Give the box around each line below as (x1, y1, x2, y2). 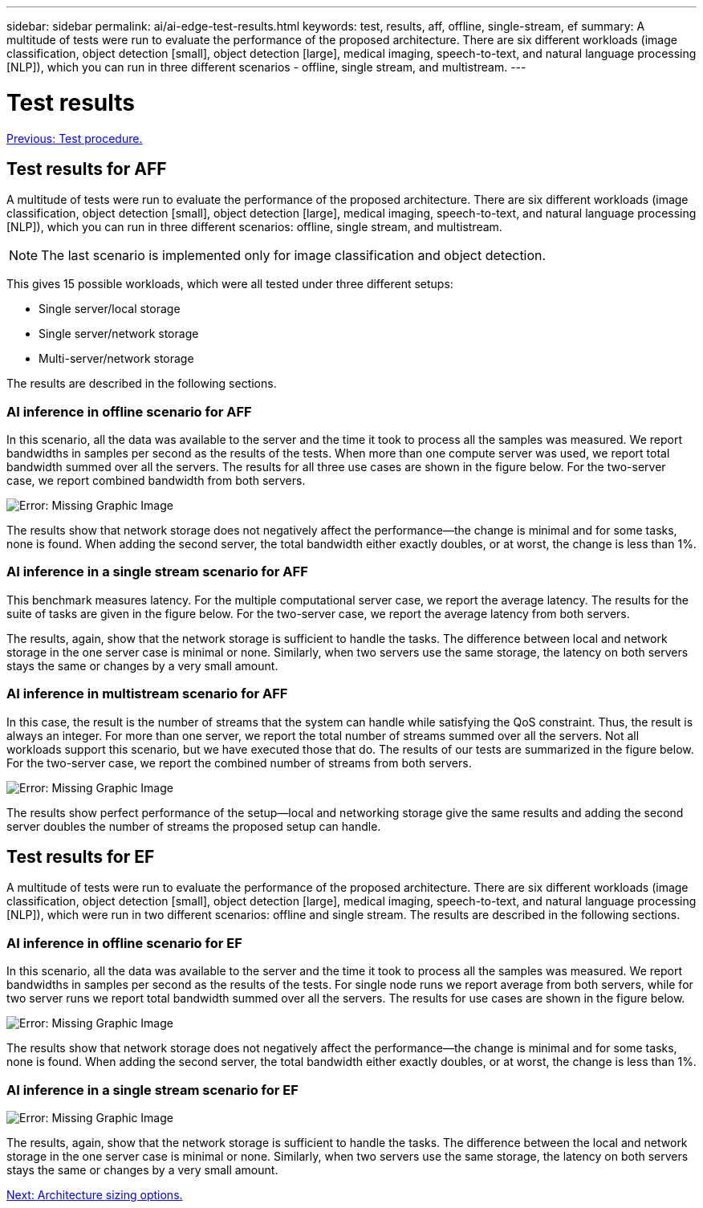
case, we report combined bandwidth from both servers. (6, 474, 306, 488)
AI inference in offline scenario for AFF (6, 403, 252, 420)
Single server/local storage (39, 302, 181, 316)
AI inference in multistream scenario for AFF (6, 685, 288, 702)
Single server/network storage (39, 327, 199, 341)
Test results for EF (6, 847, 155, 868)
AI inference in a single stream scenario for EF (6, 1081, 299, 1098)
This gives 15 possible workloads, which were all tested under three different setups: (6, 277, 453, 291)
